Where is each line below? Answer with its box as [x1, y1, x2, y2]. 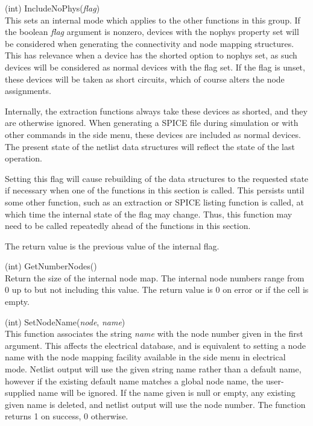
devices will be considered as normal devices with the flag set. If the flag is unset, [5, 60, 305, 73]
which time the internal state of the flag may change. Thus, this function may [5, 207, 292, 220]
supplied [5, 386, 36, 399]
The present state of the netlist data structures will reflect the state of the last [5, 140, 295, 152]
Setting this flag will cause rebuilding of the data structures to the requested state [5, 172, 309, 184]
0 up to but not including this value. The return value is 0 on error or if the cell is [5, 283, 309, 296]
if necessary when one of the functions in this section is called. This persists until [5, 184, 305, 196]
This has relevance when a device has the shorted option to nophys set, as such [5, 49, 297, 61]
